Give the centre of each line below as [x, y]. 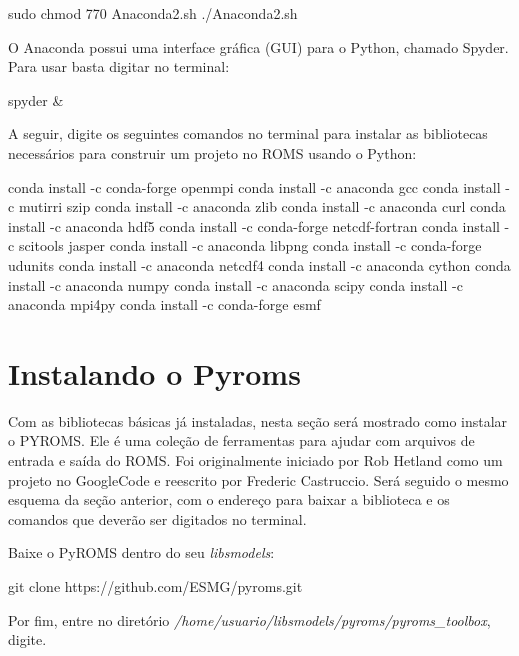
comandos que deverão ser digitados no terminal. [157, 518]
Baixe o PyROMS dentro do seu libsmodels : [141, 552]
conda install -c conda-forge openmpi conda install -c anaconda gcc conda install [254, 186]
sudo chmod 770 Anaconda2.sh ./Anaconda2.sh [153, 13]
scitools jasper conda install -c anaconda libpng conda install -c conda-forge [250, 245]
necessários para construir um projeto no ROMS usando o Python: [212, 152]
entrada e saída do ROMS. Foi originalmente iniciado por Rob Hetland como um [255, 460]
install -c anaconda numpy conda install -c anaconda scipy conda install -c [235, 284]
